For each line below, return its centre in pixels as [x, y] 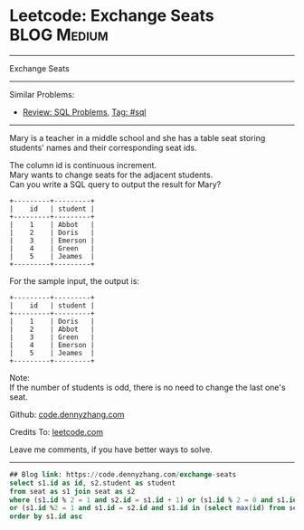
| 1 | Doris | [52, 321]
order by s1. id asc [46, 516]
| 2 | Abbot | [52, 329]
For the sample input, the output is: [75, 280]
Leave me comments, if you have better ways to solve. [111, 450]
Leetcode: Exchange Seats [112, 16]
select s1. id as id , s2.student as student [93, 483]
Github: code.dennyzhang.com [67, 414]
